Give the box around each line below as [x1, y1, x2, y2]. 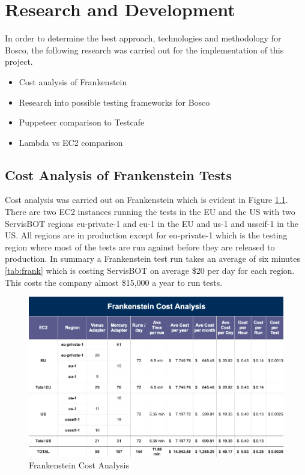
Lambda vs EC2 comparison [19, 136, 123, 148]
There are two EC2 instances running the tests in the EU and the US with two [5, 205, 295, 218]
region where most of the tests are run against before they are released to [5, 240, 275, 253]
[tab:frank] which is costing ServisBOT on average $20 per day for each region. [5, 264, 295, 277]
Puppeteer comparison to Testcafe [19, 116, 145, 129]
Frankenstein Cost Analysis [29, 459, 129, 471]
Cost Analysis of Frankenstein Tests [5, 165, 232, 184]
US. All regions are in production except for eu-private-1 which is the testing [5, 229, 288, 241]
